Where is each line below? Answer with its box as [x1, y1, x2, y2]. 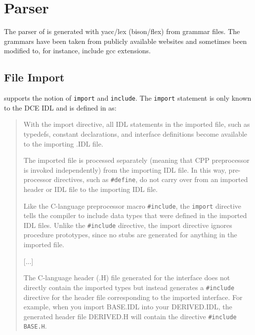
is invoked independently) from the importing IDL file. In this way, [23, 164, 226, 175]
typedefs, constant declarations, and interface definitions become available [23, 128, 248, 139]
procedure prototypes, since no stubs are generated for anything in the [23, 229, 237, 240]
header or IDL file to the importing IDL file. [23, 184, 158, 194]
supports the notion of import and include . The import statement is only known [4, 93, 252, 103]
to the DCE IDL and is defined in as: [4, 102, 117, 112]
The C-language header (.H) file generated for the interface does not [23, 272, 230, 283]
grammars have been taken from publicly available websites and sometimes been [4, 36, 247, 46]
